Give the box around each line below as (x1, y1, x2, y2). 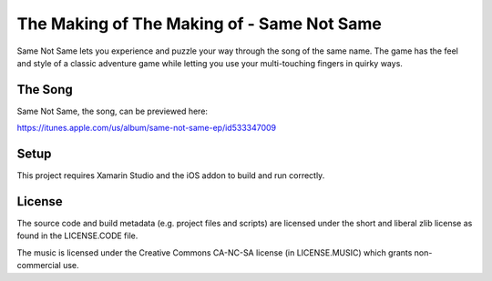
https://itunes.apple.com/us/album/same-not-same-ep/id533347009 (16, 123, 277, 134)
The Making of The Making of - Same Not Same (16, 14, 383, 34)
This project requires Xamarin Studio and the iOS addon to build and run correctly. (16, 170, 325, 181)
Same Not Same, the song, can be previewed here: (16, 105, 209, 116)
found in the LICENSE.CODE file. (16, 230, 138, 241)
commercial (16, 260, 61, 271)
